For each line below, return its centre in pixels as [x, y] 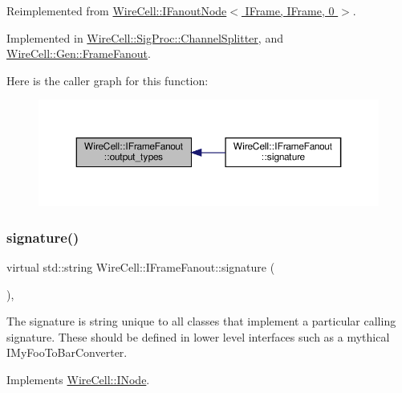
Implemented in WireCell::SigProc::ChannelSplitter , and [145, 37]
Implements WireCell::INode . [78, 380]
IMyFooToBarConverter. [67, 352]
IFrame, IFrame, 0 [290, 10]
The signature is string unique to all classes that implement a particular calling [201, 321]
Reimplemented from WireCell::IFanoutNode [117, 10]
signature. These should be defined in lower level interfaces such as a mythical [198, 336]
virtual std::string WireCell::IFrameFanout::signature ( [141, 267]
